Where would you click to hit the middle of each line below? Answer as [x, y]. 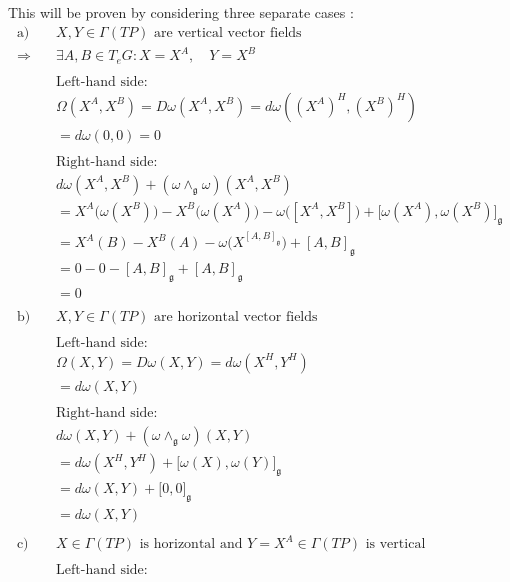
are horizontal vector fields [236, 316]
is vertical [395, 544]
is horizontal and [191, 544]
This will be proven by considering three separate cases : [181, 12]
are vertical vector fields [228, 32]
